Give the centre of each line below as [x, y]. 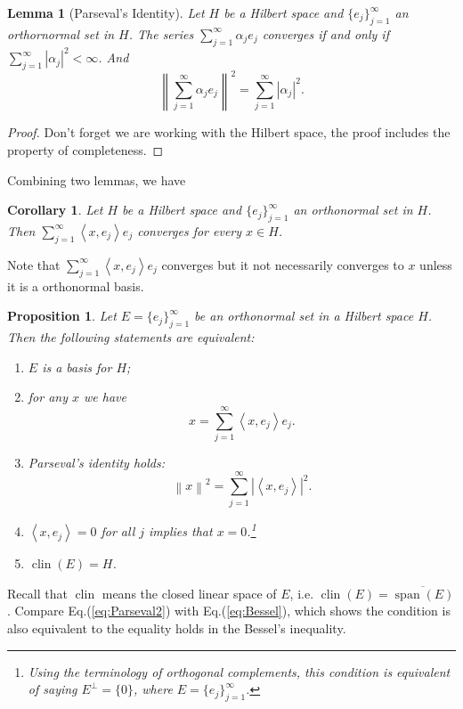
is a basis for [77, 367]
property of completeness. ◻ [85, 149]
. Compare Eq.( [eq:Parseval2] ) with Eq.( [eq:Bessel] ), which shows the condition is [229, 611]
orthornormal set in [61, 33]
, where [153, 689]
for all [118, 531]
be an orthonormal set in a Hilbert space [304, 316]
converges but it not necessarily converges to [283, 264]
